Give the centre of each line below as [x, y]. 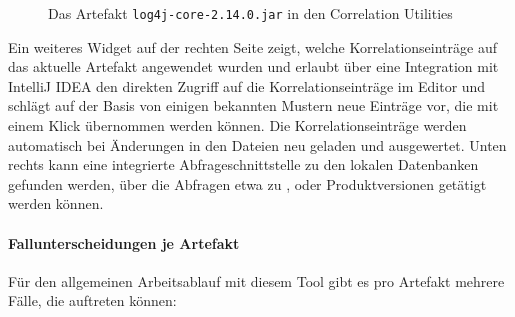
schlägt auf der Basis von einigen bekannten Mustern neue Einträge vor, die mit [253, 105]
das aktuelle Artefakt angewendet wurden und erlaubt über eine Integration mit [253, 66]
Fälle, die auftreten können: [92, 300]
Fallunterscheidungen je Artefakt [124, 242]
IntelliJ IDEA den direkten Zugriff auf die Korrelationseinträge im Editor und [247, 85]
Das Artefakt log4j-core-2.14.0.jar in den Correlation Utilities [250, 13]
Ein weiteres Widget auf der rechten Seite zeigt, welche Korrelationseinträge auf [252, 46]
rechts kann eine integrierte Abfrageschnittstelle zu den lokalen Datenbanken [243, 164]
